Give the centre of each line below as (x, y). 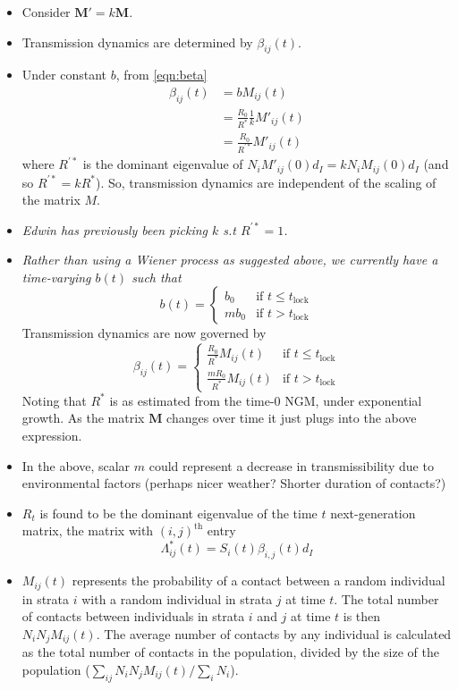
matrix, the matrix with (88, 530)
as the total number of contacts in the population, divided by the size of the (230, 652)
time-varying (56, 277)
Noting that (54, 400)
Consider (46, 12)
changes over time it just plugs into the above (292, 418)
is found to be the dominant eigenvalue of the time (178, 513)
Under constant (64, 75)
